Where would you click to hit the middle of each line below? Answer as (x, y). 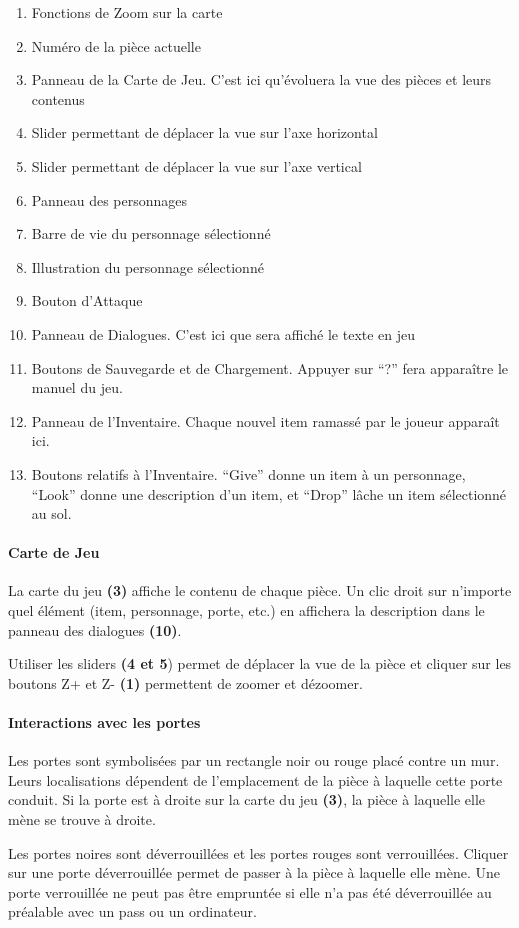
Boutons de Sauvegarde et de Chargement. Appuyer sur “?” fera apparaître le (270, 367)
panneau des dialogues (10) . (95, 629)
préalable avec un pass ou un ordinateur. (132, 911)
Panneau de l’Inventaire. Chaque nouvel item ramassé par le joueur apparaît (265, 420)
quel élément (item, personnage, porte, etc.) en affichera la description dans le (246, 610)
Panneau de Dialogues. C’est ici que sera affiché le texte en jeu (223, 333)
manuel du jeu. (77, 387)
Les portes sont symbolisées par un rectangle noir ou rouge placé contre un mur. (254, 760)
